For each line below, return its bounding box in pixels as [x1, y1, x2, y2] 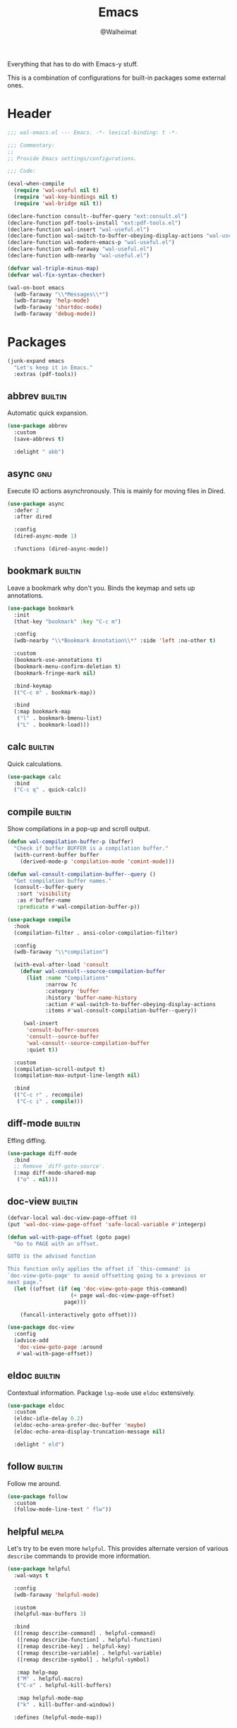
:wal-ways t [13, 1571, 49, 1579]
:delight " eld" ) [13, 1441, 65, 1448]
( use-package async [7, 500, 65, 507]
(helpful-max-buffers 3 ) [13, 1610, 87, 1618]
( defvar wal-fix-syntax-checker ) [7, 271, 106, 279]
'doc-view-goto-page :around [16, 1343, 102, 1351]
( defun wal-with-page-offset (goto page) [7, 1233, 131, 1240]
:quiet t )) [25, 1046, 59, 1053]
